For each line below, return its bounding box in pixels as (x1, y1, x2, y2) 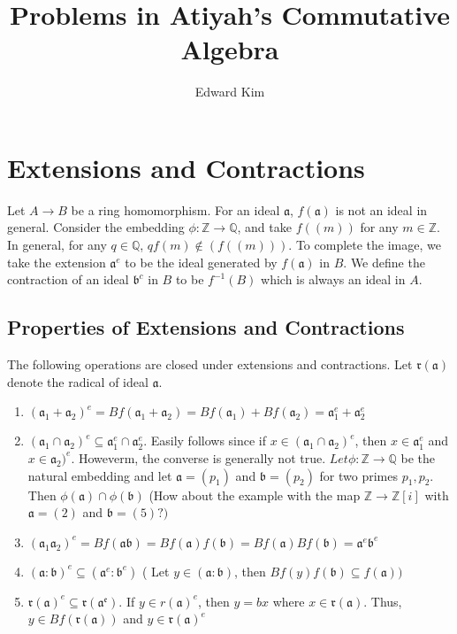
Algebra (180, 31, 279, 67)
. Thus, (363, 591, 402, 610)
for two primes (319, 466, 398, 484)
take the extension (7, 252, 106, 271)
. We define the (343, 252, 425, 271)
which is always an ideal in (261, 270, 406, 289)
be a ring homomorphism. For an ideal (71, 200, 280, 219)
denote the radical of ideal (7, 372, 149, 390)
